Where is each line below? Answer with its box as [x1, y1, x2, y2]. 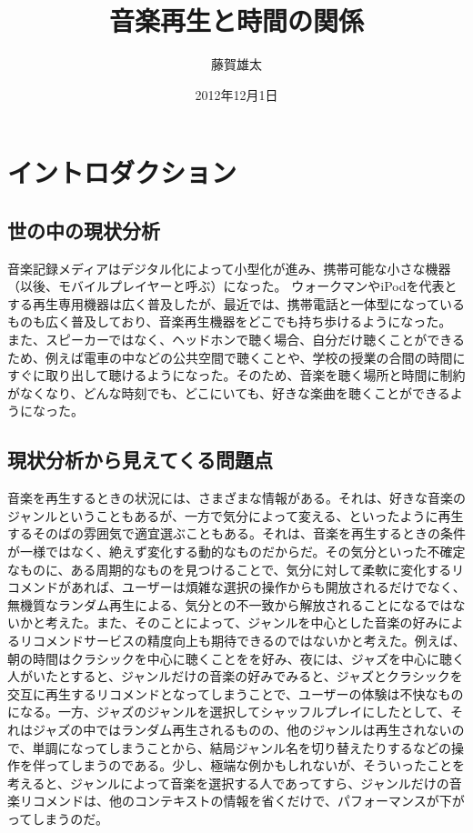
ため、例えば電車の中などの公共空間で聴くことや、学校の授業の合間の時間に [7, 347, 466, 366]
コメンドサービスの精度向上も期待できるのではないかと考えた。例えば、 [32, 631, 466, 649]
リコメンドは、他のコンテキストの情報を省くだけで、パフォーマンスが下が [19, 791, 465, 810]
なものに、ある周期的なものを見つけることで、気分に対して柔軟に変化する [7, 559, 452, 578]
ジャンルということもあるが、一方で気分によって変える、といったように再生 [7, 506, 464, 525]
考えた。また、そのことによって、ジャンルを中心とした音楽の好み [45, 613, 438, 632]
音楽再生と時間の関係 [108, 2, 364, 39]
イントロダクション [7, 154, 237, 191]
